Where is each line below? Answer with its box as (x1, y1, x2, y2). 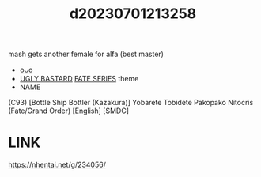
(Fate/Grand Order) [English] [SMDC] (8, 106, 129, 115)
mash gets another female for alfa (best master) (8, 49, 165, 59)
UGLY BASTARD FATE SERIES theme (19, 74, 139, 84)
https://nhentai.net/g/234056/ (8, 160, 107, 170)
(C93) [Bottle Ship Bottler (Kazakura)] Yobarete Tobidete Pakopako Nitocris (8, 98, 254, 107)
